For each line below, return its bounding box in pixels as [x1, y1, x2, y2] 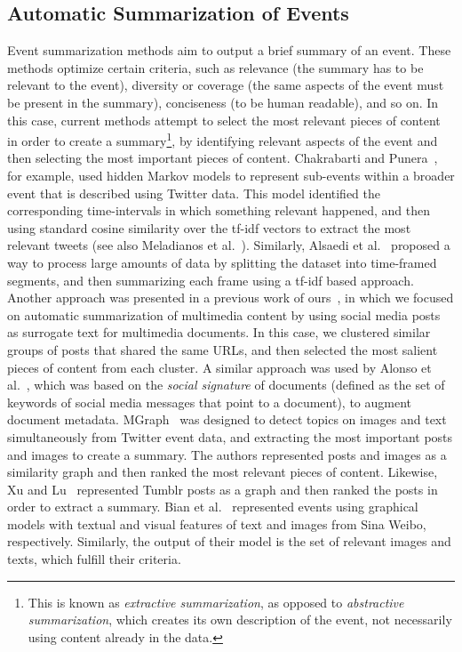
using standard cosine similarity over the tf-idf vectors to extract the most [7, 218, 411, 237]
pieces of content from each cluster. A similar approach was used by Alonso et [7, 358, 432, 376]
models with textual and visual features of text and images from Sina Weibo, [7, 514, 426, 533]
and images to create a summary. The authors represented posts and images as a [7, 445, 447, 463]
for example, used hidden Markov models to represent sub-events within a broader [7, 166, 455, 185]
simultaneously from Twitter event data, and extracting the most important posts [7, 427, 453, 446]
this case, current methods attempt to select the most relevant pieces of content [7, 110, 441, 129]
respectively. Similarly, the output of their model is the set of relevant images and [7, 532, 451, 551]
